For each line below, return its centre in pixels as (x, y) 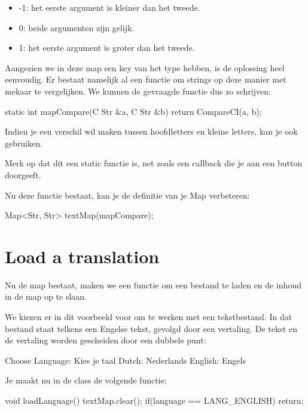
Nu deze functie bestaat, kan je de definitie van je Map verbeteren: (127, 195)
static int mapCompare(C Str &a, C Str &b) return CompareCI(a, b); (133, 111)
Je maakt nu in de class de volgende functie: (86, 380)
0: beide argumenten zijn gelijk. (77, 27)
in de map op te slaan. (46, 296)
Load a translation (82, 256)
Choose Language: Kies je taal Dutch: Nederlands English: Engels (125, 360)
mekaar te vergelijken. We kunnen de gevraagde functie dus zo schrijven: (138, 91)
